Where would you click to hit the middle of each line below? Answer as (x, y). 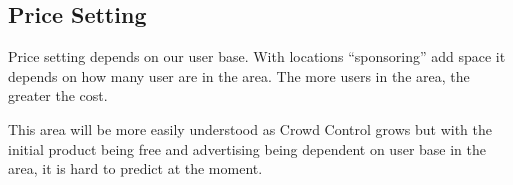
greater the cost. (58, 95)
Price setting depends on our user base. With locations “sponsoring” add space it (257, 56)
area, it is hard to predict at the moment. (135, 168)
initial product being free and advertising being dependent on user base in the (247, 148)
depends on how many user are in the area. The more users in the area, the (239, 75)
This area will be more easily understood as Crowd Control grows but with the (250, 128)
